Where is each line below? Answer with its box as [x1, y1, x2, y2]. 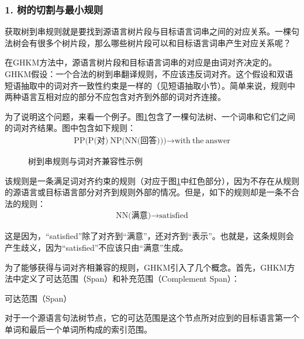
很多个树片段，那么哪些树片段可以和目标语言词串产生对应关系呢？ [37, 36, 291, 49]
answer [205, 136, 230, 145]
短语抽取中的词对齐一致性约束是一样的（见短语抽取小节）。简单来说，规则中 [5, 79, 295, 91]
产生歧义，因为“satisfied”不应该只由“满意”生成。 [5, 241, 188, 253]
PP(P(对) [74, 136, 109, 145]
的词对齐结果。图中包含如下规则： [5, 122, 136, 134]
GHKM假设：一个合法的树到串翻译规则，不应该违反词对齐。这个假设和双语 [5, 68, 293, 79]
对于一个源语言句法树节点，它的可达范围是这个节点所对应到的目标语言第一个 [5, 312, 299, 324]
